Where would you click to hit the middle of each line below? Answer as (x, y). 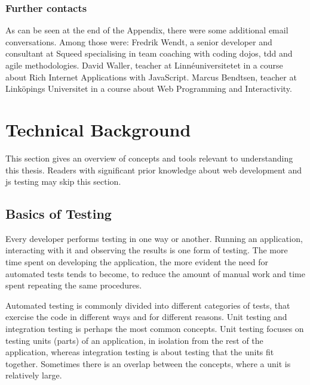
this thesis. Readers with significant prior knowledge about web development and (154, 170)
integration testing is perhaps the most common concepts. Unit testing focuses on (155, 329)
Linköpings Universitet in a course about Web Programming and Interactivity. (149, 89)
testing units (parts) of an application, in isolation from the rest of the (134, 340)
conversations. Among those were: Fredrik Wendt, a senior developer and (139, 41)
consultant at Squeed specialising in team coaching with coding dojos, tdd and (149, 53)
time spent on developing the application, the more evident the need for (137, 262)
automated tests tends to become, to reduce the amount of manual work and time (155, 273)
